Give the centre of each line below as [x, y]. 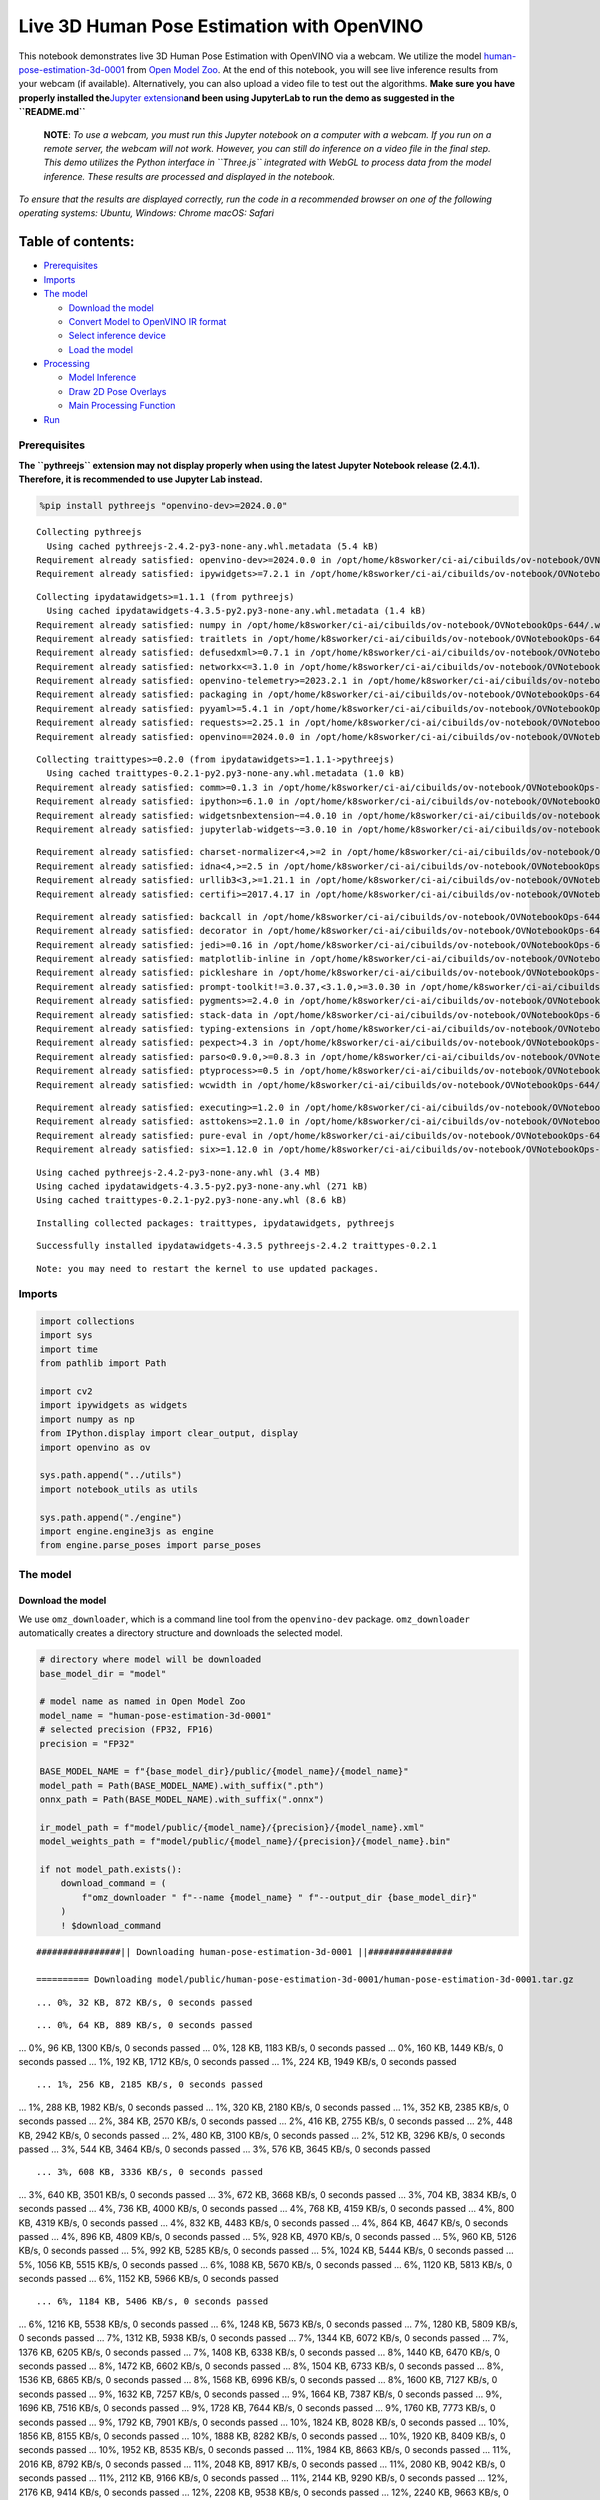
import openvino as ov [95, 1447]
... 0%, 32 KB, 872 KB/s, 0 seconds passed [144, 2002]
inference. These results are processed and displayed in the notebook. [189, 176]
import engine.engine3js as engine [126, 1531]
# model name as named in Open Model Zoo [142, 1701]
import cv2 [66, 1391]
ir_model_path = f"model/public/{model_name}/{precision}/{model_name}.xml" [232, 1827]
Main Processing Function [122, 406]
